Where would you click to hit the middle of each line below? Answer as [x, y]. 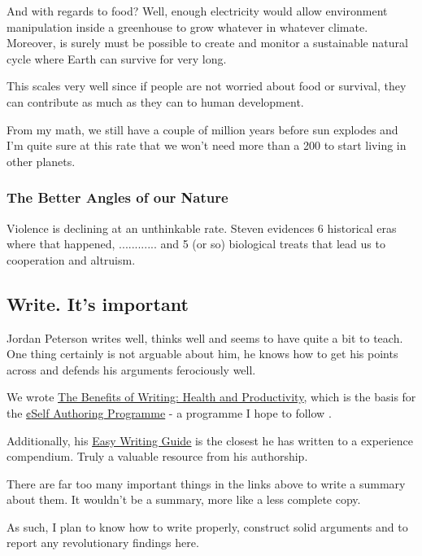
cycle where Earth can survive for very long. [117, 58]
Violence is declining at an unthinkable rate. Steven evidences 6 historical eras [202, 228]
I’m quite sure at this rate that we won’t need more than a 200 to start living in [207, 145]
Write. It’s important [98, 303]
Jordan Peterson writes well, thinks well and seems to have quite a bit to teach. [205, 337]
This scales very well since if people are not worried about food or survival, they [207, 86]
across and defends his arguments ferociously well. [131, 369]
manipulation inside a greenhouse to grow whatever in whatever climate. [187, 26]
